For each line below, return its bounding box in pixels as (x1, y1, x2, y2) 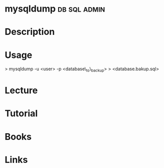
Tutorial (5, 108, 38, 119)
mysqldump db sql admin (5, 3, 105, 15)
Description (5, 26, 55, 38)
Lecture (5, 85, 38, 96)
